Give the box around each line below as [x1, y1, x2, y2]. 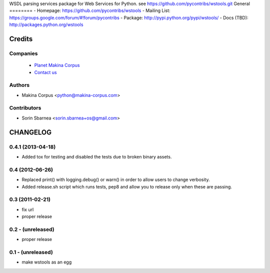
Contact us [34, 69, 57, 75]
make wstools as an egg [21, 259, 72, 265]
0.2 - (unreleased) [9, 225, 54, 232]
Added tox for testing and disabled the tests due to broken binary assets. [21, 153, 172, 159]
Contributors [9, 104, 41, 111]
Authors [9, 81, 30, 88]
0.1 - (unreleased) [9, 248, 53, 255]
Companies [9, 50, 38, 57]
